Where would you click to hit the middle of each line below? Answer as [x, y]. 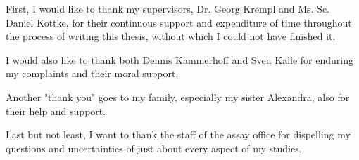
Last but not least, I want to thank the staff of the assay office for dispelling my [178, 134]
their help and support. [56, 111]
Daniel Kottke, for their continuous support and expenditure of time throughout [179, 22]
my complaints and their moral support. [92, 73]
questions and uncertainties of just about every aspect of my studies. [154, 148]
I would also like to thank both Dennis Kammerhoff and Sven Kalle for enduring [180, 59]
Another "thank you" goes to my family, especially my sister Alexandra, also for [178, 96]
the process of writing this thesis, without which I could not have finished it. [171, 36]
